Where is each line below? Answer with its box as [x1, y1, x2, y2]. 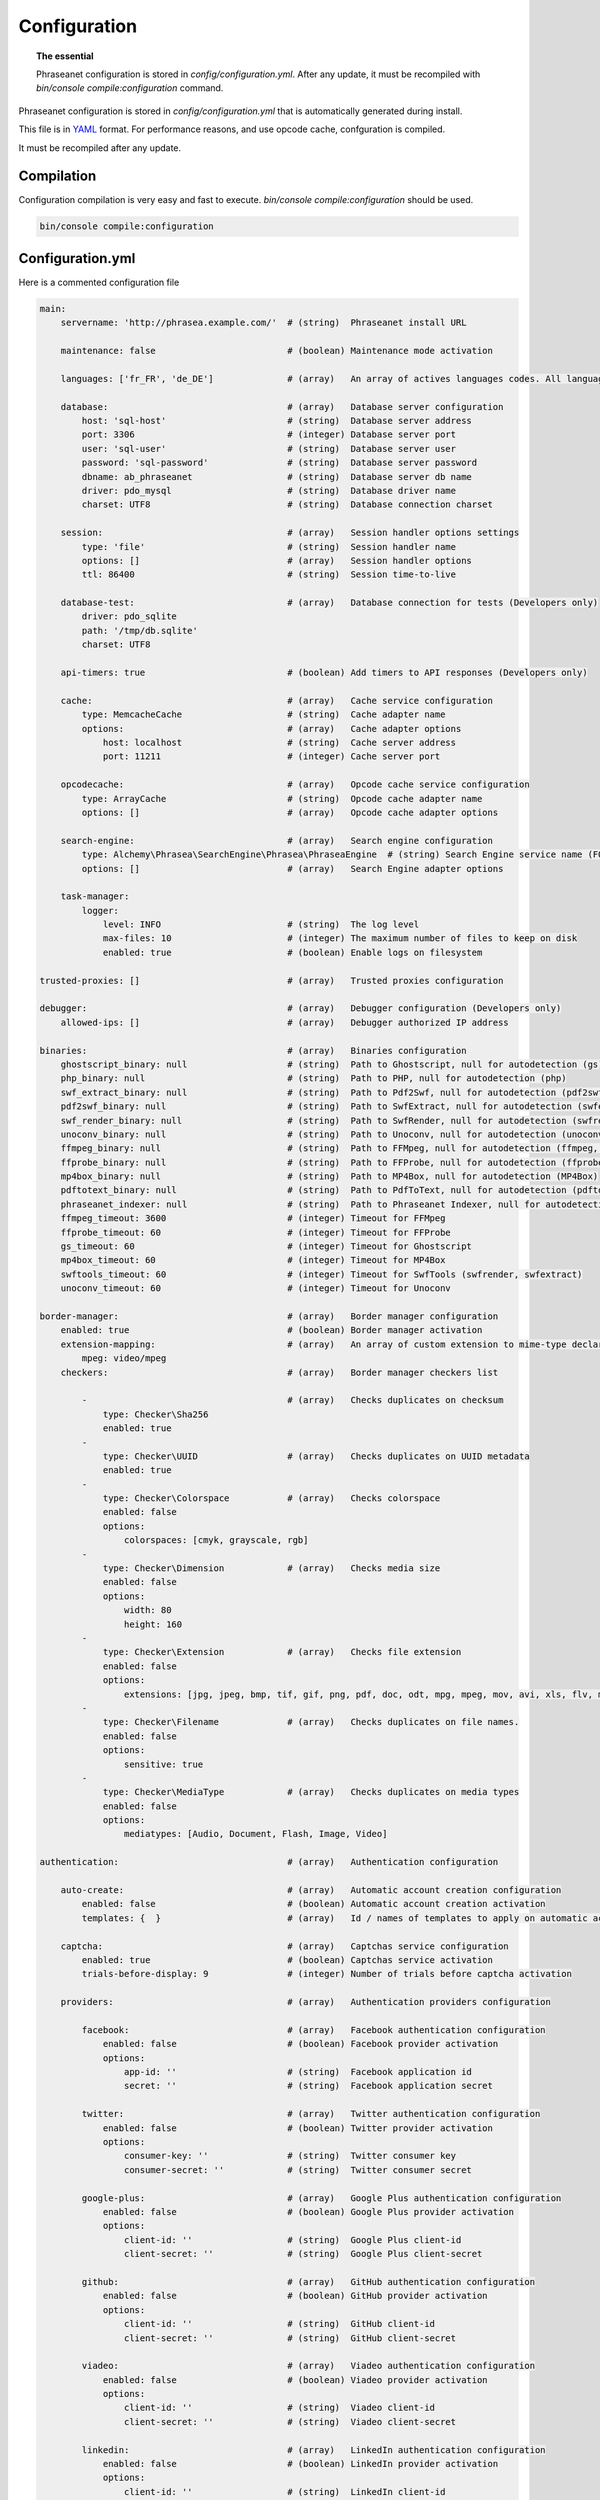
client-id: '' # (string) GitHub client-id [123, 2318, 435, 2330]
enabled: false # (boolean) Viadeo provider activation [102, 2374, 489, 2385]
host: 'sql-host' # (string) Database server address [81, 415, 472, 426]
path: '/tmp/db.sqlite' [81, 625, 199, 636]
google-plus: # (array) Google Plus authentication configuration [81, 2192, 562, 2204]
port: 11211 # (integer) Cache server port [102, 751, 441, 762]
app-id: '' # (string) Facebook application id [123, 2066, 472, 2078]
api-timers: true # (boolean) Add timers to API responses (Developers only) [60, 667, 589, 679]
